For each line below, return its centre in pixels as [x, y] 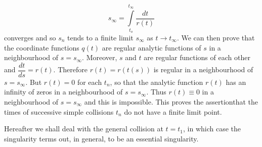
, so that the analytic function [157, 82]
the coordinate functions [42, 47]
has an [236, 82]
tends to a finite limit [100, 37]
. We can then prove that [216, 37]
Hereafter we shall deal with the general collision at [84, 129]
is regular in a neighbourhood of [203, 69]
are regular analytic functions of [151, 47]
